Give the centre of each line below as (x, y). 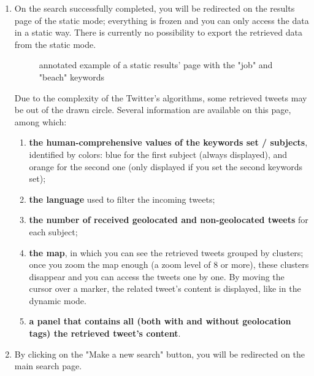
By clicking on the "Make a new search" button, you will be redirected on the (160, 354)
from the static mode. (55, 44)
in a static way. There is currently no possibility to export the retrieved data (158, 32)
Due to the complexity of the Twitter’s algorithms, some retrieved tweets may (161, 97)
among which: (40, 121)
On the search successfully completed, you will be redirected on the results (155, 8)
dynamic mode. (58, 300)
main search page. (48, 366)
